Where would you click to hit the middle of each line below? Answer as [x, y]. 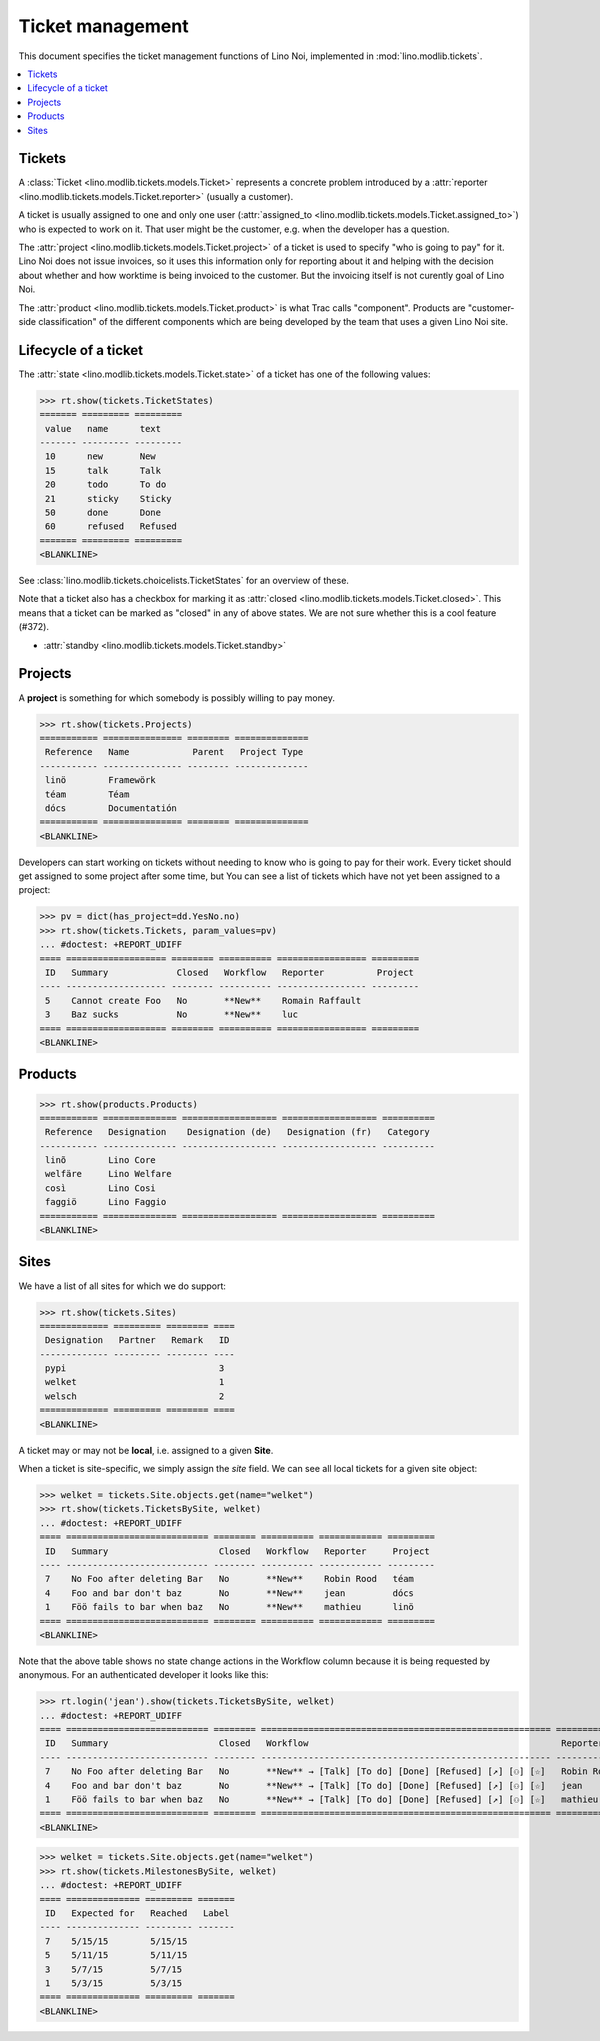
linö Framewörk [101, 780]
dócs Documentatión [111, 808]
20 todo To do [106, 484]
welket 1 [135, 1382]
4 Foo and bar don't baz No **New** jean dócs [230, 1593]
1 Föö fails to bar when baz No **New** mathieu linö [230, 1607]
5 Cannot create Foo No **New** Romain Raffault [203, 1000]
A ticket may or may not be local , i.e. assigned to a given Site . [146, 1450]
